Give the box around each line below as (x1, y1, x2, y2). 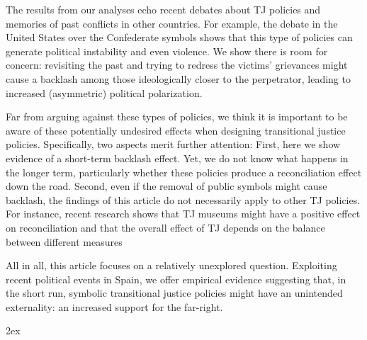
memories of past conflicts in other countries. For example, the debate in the (6, 16, 338, 30)
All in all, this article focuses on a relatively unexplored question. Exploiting (6, 258, 337, 273)
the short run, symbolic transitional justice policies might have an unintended (6, 285, 343, 300)
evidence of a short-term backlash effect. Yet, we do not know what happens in (6, 150, 349, 165)
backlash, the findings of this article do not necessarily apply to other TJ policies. (6, 192, 361, 207)
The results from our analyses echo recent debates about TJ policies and (6, 2, 321, 16)
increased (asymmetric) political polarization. (6, 85, 203, 100)
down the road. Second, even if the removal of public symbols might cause (6, 178, 327, 193)
